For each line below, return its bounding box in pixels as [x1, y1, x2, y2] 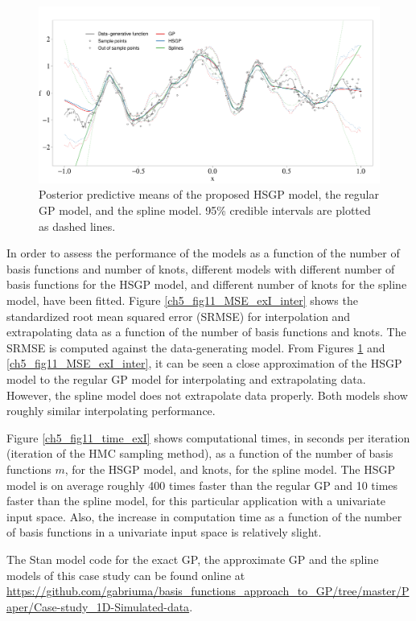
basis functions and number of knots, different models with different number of [6, 260, 395, 277]
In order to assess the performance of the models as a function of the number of [6, 245, 400, 261]
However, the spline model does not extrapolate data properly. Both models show [6, 386, 408, 403]
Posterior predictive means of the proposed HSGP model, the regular [39, 186, 379, 203]
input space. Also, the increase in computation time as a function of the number [6, 508, 402, 524]
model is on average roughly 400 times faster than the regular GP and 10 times [6, 476, 398, 493]
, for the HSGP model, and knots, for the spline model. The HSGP [64, 460, 396, 477]
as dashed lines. [39, 217, 116, 234]
